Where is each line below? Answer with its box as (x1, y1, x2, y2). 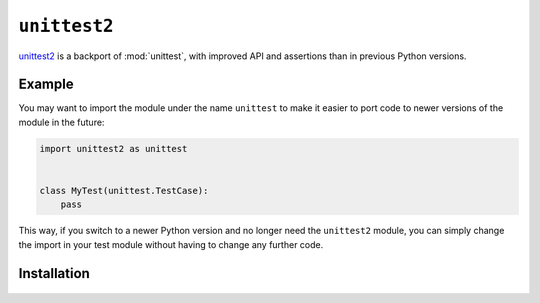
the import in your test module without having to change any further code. (18, 238, 324, 250)
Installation (18, 265, 90, 282)
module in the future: (18, 116, 105, 128)
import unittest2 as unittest (39, 143, 188, 154)
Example (18, 76, 74, 93)
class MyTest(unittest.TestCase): (39, 185, 209, 196)
